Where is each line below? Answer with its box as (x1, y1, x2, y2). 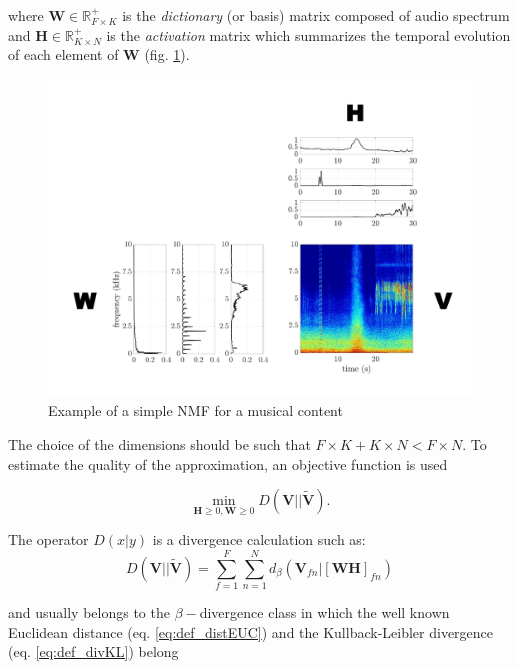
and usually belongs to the (8, 602, 170, 623)
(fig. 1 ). (144, 44, 190, 65)
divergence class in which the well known (199, 602, 450, 623)
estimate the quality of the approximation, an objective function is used (8, 453, 448, 474)
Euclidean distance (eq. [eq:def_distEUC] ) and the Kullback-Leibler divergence (8, 621, 494, 642)
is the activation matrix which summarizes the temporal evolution (106, 24, 511, 45)
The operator (8, 529, 89, 550)
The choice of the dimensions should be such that (8, 433, 311, 454)
